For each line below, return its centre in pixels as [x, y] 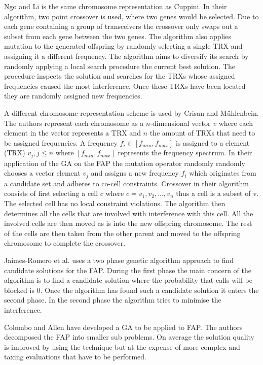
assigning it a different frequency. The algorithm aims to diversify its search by [126, 56]
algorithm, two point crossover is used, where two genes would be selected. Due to [131, 16]
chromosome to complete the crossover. [65, 243]
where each [236, 123]
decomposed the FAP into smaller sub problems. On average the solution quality [129, 337]
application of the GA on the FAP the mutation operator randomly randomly [125, 163]
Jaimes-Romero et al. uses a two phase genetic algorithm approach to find [119, 260]
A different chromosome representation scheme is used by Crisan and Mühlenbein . [131, 112]
